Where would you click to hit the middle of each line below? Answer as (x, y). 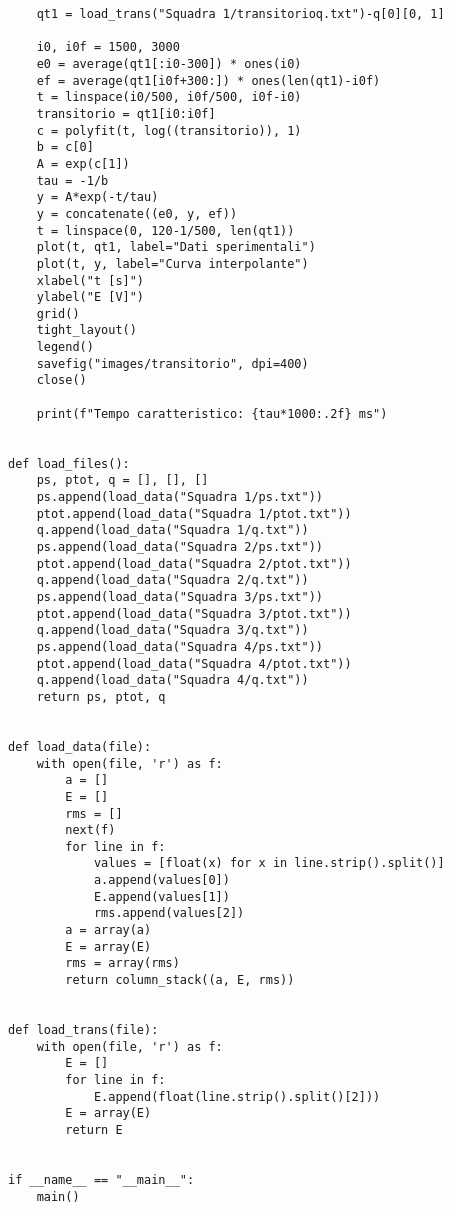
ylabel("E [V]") (90, 297)
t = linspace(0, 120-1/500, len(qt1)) (165, 230)
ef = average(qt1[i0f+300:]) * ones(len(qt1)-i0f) (208, 80)
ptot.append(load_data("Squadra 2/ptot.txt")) (194, 563)
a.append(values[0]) (161, 880)
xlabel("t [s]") (90, 280)
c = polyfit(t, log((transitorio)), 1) (169, 130)
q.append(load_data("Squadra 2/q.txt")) (172, 580)
